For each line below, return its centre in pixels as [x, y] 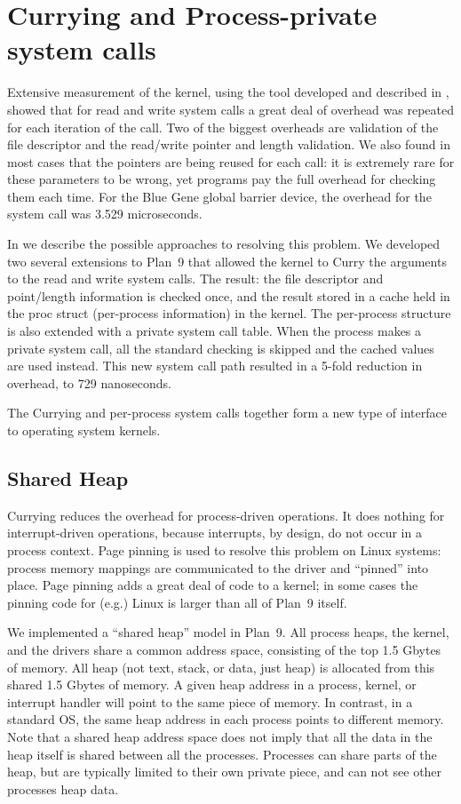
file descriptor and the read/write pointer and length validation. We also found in [229, 144]
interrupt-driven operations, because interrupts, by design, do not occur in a [215, 533]
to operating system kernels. [84, 430]
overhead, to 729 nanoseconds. [89, 382]
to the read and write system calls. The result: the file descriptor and [195, 279]
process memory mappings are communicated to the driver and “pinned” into [218, 567]
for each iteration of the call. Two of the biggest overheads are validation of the [223, 127]
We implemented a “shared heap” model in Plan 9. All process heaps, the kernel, [228, 632]
